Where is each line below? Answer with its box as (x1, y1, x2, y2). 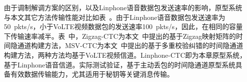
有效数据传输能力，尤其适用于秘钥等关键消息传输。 (10, 69, 174, 79)
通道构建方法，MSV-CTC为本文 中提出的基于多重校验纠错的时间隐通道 (17, 40, 244, 50)
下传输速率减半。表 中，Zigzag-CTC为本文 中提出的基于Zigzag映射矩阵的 (4, 31, 236, 41)
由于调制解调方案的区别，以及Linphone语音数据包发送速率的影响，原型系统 (4, 2, 242, 12)
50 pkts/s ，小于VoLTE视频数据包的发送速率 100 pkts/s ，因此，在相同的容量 (4, 21, 243, 32)
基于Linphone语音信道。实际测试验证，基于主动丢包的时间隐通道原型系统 (4, 59, 235, 69)
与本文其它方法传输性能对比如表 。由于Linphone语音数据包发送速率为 (4, 12, 225, 22)
